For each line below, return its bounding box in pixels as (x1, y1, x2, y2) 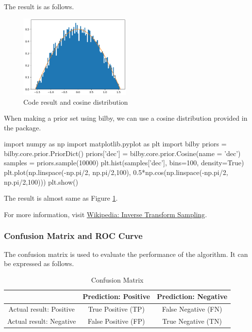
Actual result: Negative (7, 316, 76, 326)
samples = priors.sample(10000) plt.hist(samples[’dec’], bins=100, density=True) (4, 158, 244, 168)
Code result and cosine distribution (23, 96, 128, 107)
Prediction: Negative (157, 291, 228, 301)
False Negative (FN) (162, 304, 222, 314)
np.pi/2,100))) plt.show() (4, 176, 78, 187)
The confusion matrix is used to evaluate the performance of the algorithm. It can (4, 249, 248, 259)
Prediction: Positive (83, 291, 150, 301)
